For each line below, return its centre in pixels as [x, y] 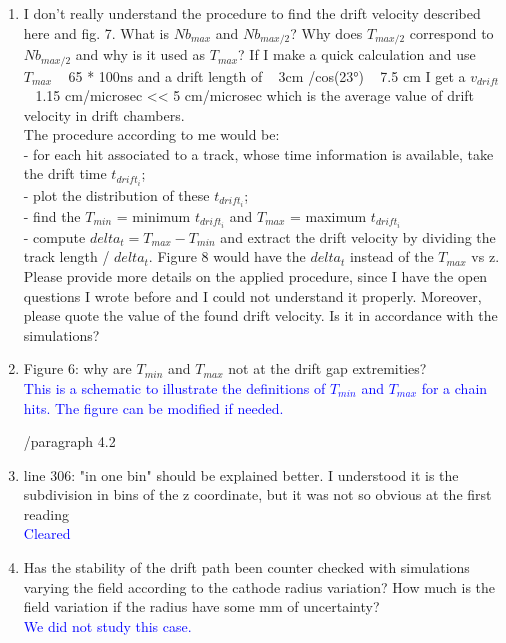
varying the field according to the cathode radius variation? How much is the [259, 586]
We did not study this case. [107, 625]
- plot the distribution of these [116, 194]
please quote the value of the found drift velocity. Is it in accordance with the [260, 315]
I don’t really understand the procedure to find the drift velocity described [252, 13]
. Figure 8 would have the [227, 256]
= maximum [328, 215]
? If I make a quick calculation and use [357, 54]
